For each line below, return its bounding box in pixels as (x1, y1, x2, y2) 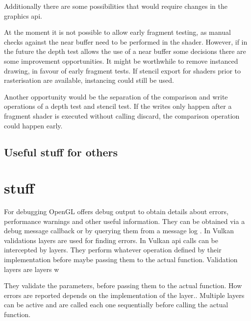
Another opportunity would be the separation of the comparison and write (4, 91, 228, 101)
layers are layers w (4, 264, 59, 274)
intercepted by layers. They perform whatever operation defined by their (4, 245, 222, 255)
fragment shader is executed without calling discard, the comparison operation (4, 110, 240, 121)
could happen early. (4, 120, 63, 130)
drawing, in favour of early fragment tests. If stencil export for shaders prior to (4, 65, 241, 75)
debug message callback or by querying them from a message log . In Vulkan (4, 225, 234, 236)
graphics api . (4, 10, 42, 21)
